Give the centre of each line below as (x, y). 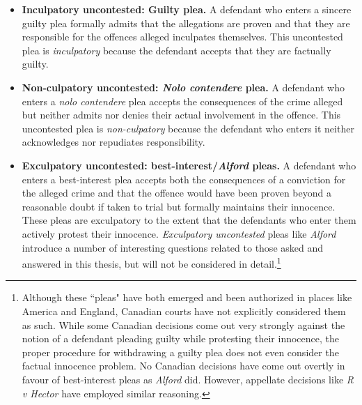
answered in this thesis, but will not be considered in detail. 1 (151, 262)
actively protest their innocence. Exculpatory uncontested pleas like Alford (179, 233)
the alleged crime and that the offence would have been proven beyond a (176, 193)
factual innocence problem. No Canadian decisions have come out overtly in (183, 366)
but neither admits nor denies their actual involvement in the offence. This (181, 115)
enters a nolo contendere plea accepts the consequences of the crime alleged (182, 101)
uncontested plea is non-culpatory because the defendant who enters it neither (188, 128)
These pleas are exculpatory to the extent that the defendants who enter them (189, 220)
